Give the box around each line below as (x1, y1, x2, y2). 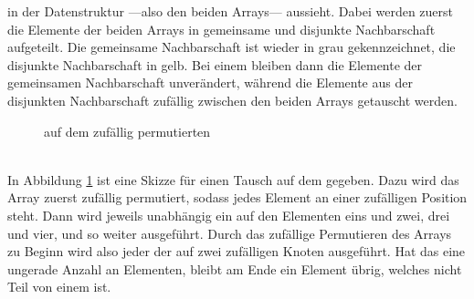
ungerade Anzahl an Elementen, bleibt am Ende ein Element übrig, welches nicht (7, 259, 462, 278)
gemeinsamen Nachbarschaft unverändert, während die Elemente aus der (7, 73, 413, 92)
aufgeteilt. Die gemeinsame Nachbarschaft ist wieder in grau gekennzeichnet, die (7, 37, 456, 57)
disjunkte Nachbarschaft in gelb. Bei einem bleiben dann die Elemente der (7, 55, 423, 74)
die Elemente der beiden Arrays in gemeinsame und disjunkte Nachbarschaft (7, 19, 436, 38)
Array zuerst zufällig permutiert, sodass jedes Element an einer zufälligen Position (7, 188, 468, 207)
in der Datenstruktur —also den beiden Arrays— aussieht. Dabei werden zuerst (7, 2, 454, 20)
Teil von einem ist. (7, 277, 111, 296)
